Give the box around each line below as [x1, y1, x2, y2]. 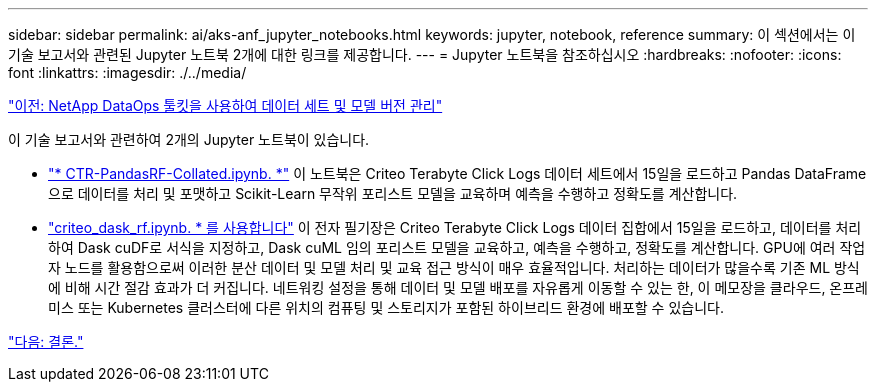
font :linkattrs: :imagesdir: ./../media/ [8, 64, 247, 81]
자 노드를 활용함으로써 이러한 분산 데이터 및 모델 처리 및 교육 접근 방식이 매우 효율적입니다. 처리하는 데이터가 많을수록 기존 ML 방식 [48, 259, 860, 276]
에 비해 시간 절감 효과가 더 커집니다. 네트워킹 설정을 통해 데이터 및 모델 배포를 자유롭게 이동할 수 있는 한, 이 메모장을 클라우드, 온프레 [48, 279, 869, 296]
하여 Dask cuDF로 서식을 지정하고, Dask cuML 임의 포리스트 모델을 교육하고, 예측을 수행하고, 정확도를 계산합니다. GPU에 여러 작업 [48, 239, 866, 256]
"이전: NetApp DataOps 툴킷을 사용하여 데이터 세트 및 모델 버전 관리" [8, 97, 443, 114]
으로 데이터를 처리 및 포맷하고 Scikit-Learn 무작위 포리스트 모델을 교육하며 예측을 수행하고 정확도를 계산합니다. [48, 185, 738, 202]
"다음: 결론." [8, 333, 84, 350]
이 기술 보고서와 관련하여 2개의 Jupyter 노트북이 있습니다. [8, 131, 370, 148]
